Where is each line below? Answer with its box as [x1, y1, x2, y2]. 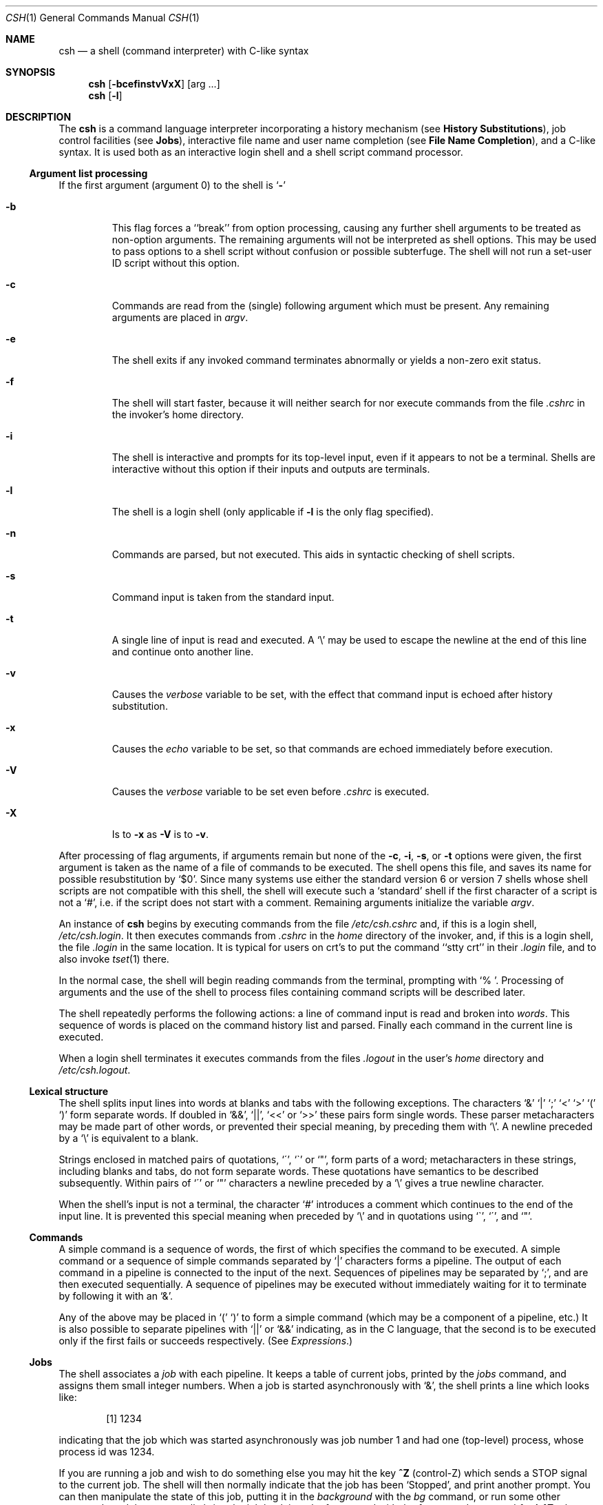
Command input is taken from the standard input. [112, 591, 335, 603]
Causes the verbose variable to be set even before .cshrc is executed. [112, 786, 430, 797]
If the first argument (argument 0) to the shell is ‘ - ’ [59, 179, 286, 191]
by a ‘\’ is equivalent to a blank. [59, 1132, 199, 1144]
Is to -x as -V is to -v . [112, 828, 209, 840]
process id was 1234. [59, 1446, 155, 1457]
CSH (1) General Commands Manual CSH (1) [6, 12, 200, 23]
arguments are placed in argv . [112, 311, 248, 323]
